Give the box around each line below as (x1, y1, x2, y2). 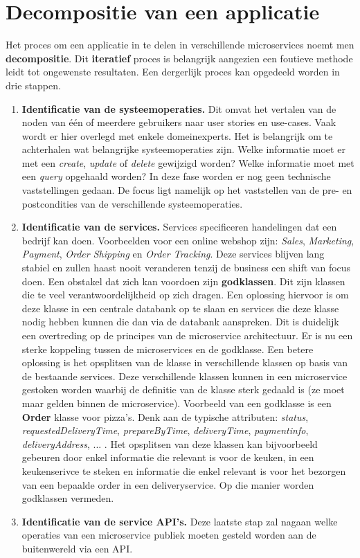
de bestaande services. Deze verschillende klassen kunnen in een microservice (21, 368, 348, 383)
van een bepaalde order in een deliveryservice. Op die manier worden (21, 477, 314, 492)
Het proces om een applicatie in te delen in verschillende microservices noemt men (6, 37, 354, 52)
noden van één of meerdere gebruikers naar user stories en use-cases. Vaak (21, 115, 336, 129)
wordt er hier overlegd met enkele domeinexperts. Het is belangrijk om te (21, 128, 333, 143)
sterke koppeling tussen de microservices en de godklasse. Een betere (21, 341, 314, 356)
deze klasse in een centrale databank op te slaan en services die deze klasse (21, 300, 339, 315)
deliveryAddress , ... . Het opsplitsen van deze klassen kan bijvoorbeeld (21, 436, 318, 451)
